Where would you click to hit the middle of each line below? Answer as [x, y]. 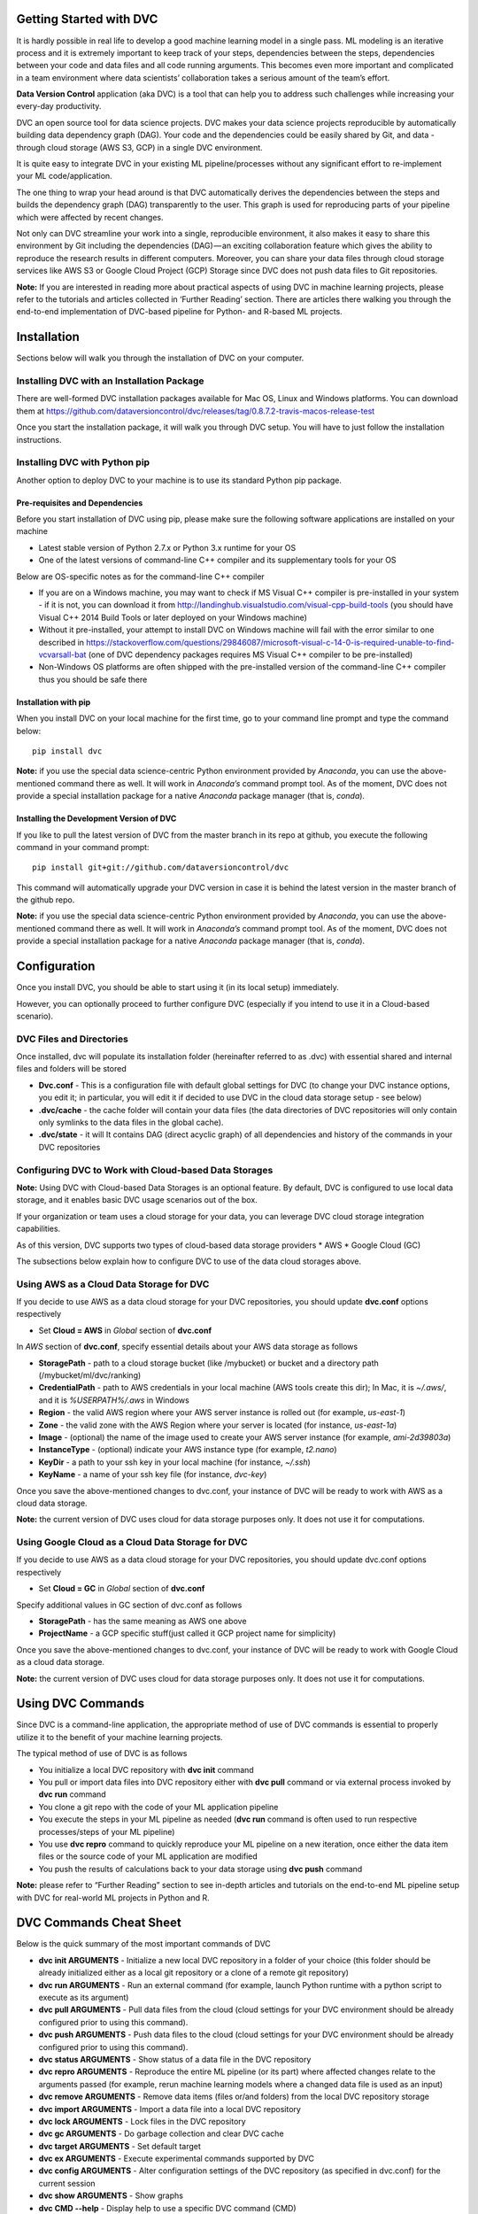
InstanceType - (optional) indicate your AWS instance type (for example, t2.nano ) [188, 1450]
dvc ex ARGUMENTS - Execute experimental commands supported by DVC [176, 2159]
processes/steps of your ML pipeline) [107, 1831]
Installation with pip [54, 702]
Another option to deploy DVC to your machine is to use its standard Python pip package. [179, 480]
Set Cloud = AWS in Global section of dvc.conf [125, 1330]
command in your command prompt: [83, 847]
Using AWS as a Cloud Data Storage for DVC [113, 1284]
